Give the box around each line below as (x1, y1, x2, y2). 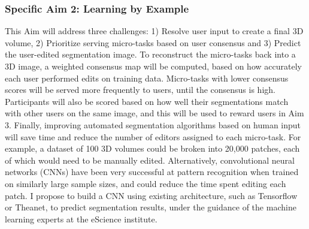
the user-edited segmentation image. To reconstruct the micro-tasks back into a (5, 48, 296, 61)
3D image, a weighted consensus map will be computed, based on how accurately (5, 60, 302, 72)
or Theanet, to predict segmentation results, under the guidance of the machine (5, 201, 296, 213)
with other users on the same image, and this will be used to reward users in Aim (5, 107, 304, 119)
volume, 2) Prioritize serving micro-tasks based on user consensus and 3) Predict (5, 36, 301, 49)
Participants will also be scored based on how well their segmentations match (5, 95, 289, 107)
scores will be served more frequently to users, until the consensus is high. (5, 83, 275, 96)
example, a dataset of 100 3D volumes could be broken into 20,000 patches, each (5, 142, 300, 155)
